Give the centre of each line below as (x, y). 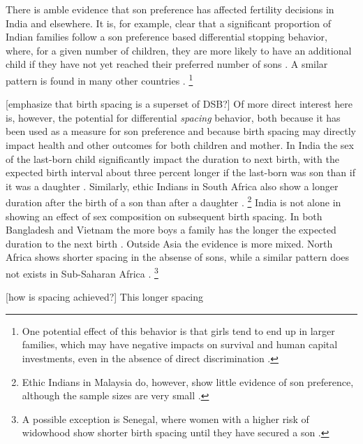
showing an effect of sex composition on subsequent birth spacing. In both (164, 216)
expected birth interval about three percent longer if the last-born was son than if (180, 172)
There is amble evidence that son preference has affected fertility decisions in (170, 9)
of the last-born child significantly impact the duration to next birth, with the (172, 158)
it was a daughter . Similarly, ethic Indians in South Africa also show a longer (172, 186)
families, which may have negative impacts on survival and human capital (180, 344)
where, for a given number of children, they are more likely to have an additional (179, 50)
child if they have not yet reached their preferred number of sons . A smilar (167, 64)
